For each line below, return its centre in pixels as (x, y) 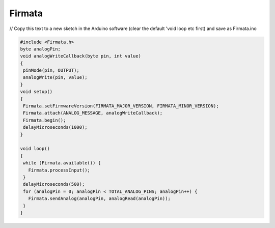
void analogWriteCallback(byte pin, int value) (80, 56)
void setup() (36, 92)
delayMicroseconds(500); (54, 184)
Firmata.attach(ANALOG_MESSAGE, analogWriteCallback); (93, 113)
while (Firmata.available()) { (62, 163)
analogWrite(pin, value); (55, 77)
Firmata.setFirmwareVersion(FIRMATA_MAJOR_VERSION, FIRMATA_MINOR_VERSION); (121, 106)
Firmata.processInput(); (59, 170)
